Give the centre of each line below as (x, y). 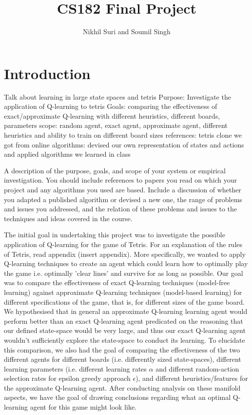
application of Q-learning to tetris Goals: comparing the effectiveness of (111, 106)
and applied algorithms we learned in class (67, 154)
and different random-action (197, 368)
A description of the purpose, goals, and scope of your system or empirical (115, 170)
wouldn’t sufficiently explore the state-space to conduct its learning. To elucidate (125, 340)
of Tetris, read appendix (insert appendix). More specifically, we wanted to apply (125, 254)
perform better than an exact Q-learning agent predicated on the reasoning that (124, 321)
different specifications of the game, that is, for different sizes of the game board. (125, 301)
